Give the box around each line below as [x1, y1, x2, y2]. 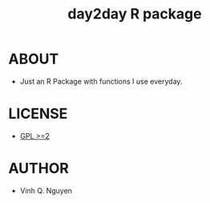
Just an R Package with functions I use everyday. [19, 76, 183, 86]
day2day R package [67, 5, 202, 23]
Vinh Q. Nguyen [19, 185, 72, 195]
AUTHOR [8, 160, 70, 177]
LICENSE [8, 105, 68, 123]
